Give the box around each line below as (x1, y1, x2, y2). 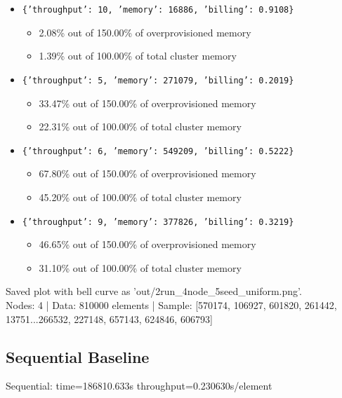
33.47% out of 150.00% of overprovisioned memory (39, 95, 256, 110)
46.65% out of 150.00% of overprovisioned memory (39, 237, 256, 252)
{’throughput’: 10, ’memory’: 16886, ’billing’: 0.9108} (22, 5, 294, 15)
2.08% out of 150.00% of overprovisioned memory (39, 25, 251, 39)
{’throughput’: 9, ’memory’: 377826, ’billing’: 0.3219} (22, 217, 294, 227)
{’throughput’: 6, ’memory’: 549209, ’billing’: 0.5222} (22, 146, 294, 156)
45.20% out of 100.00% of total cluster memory (39, 189, 242, 204)
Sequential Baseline (6, 345, 150, 367)
